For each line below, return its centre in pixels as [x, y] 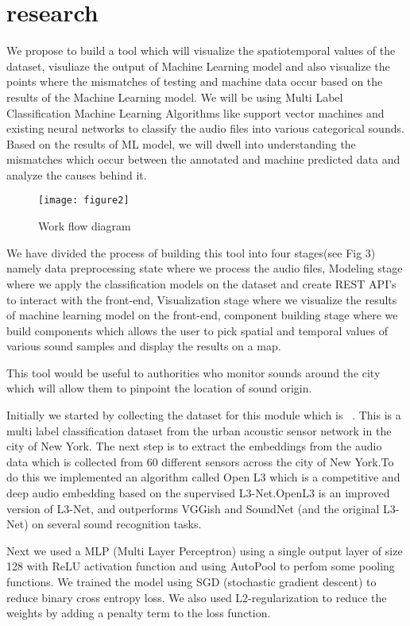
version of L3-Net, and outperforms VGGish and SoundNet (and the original [193, 508]
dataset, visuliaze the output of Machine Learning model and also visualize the [198, 66]
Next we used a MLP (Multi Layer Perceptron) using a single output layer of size [205, 550]
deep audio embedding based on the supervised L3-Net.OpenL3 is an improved [198, 493]
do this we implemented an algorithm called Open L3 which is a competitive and [203, 477]
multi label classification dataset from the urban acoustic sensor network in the [199, 430]
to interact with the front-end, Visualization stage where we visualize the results [202, 299]
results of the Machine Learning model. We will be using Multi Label [175, 97]
